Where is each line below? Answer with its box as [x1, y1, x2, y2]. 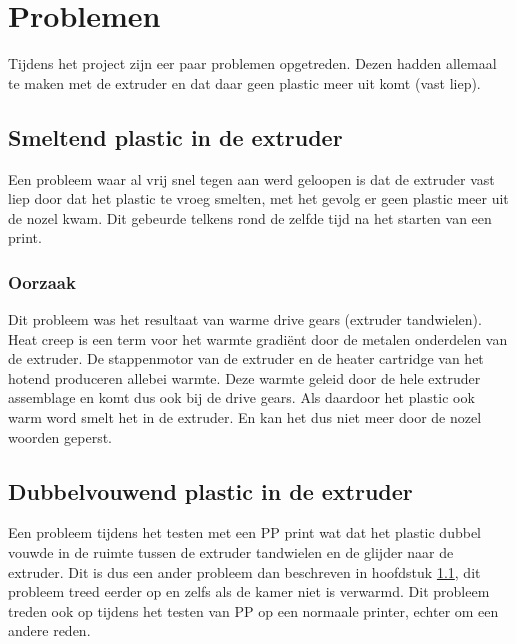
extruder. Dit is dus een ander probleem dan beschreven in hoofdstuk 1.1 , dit [8, 561, 481, 582]
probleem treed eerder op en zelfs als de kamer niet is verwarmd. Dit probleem [8, 581, 490, 602]
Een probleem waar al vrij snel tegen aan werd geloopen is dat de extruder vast [8, 168, 495, 189]
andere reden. [8, 620, 91, 641]
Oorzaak [8, 269, 76, 294]
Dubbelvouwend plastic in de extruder [8, 475, 413, 506]
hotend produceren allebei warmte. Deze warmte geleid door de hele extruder [8, 367, 481, 388]
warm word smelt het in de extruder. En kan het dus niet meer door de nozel [8, 407, 482, 428]
